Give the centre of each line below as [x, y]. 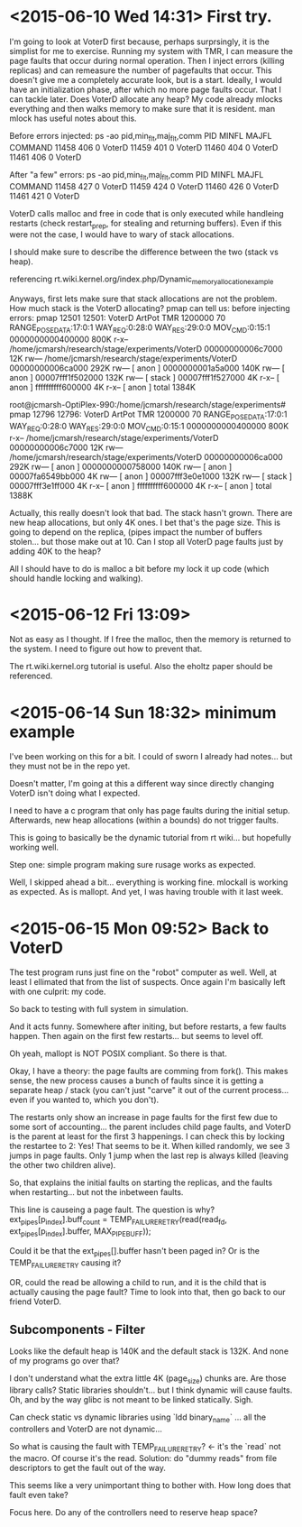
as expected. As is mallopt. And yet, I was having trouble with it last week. [146, 892]
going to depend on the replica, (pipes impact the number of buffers [136, 532]
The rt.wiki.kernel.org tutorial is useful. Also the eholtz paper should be [141, 667]
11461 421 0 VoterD [45, 196]
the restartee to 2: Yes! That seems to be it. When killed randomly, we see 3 [150, 1146]
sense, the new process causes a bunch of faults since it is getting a [137, 1081]
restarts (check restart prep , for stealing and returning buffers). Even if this [146, 224]
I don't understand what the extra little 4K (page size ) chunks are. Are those [148, 1380]
